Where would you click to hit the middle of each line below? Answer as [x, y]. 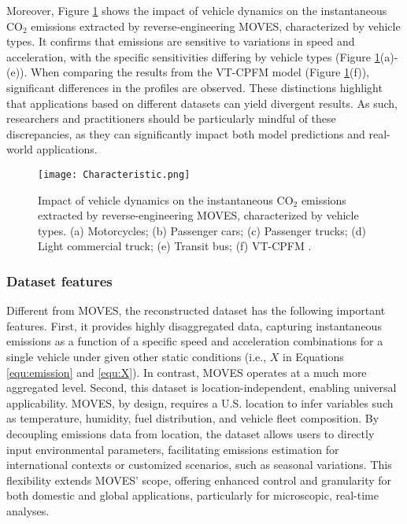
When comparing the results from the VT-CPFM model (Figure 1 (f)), [200, 72]
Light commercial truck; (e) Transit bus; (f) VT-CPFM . [175, 246]
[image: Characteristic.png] [114, 174]
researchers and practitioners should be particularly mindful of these [171, 118]
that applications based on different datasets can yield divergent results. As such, [202, 103]
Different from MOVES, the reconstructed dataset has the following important [196, 310]
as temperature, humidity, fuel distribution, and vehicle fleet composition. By [193, 418]
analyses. [28, 510]
